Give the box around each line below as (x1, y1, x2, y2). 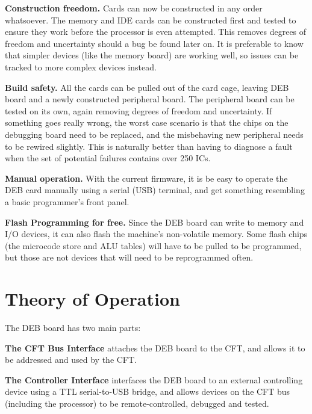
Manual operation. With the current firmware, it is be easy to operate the (5, 171, 288, 184)
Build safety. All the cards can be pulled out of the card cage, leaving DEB (5, 81, 289, 93)
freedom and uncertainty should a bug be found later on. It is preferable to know (5, 37, 304, 49)
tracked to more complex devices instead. (5, 60, 157, 73)
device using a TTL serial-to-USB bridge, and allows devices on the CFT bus (5, 385, 290, 398)
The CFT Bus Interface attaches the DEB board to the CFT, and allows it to (5, 341, 305, 354)
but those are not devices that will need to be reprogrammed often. (5, 251, 254, 264)
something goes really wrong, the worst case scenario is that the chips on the (5, 116, 289, 129)
